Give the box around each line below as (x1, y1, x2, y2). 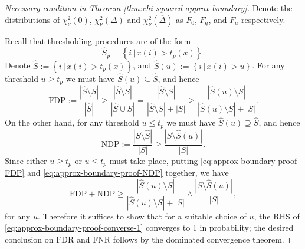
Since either (5, 154, 47, 166)
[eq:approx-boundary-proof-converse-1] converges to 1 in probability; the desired (5, 221, 294, 234)
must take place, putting (109, 154, 198, 166)
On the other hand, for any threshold (5, 116, 139, 129)
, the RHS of (254, 209, 300, 222)
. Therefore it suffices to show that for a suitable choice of (37, 209, 247, 222)
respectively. (241, 13, 286, 25)
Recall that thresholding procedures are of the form (5, 34, 191, 47)
